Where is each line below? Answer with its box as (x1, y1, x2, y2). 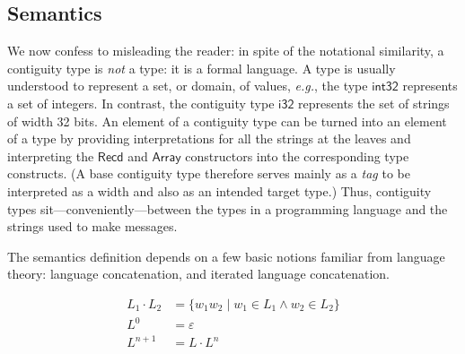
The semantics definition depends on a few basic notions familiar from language (7, 246, 445, 265)
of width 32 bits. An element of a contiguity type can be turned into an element (7, 111, 447, 130)
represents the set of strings (298, 93, 450, 112)
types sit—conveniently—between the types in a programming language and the (7, 199, 448, 218)
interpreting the (7, 146, 94, 165)
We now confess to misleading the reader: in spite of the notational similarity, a (7, 41, 444, 60)
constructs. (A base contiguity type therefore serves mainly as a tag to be (7, 164, 410, 183)
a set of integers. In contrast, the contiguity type (7, 93, 275, 112)
